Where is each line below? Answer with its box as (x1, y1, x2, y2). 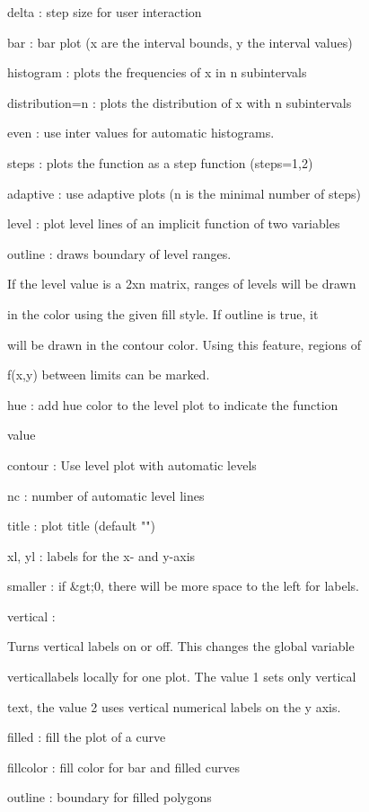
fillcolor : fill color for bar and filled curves (7, 757, 240, 776)
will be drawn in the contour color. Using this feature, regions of (7, 335, 362, 353)
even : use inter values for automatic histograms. (7, 123, 275, 142)
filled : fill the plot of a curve (7, 727, 166, 746)
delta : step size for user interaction (7, 3, 202, 21)
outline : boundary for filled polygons (7, 788, 212, 807)
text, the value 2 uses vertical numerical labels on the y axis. (7, 697, 341, 716)
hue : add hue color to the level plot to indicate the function (7, 395, 338, 414)
